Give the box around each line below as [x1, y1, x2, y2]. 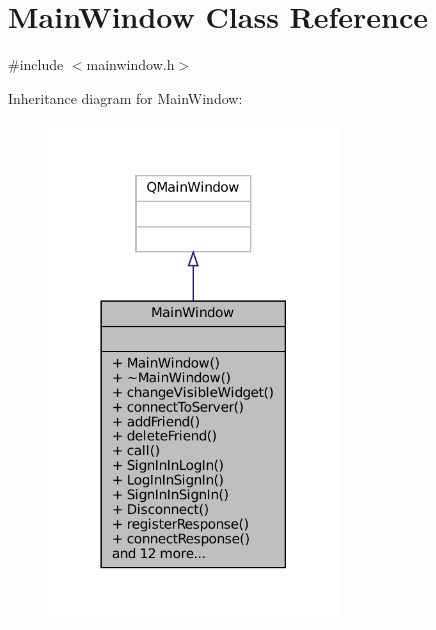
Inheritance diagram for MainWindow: [8, 87, 243, 108]
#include [8, 54, 64, 75]
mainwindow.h [86, 54, 175, 75]
